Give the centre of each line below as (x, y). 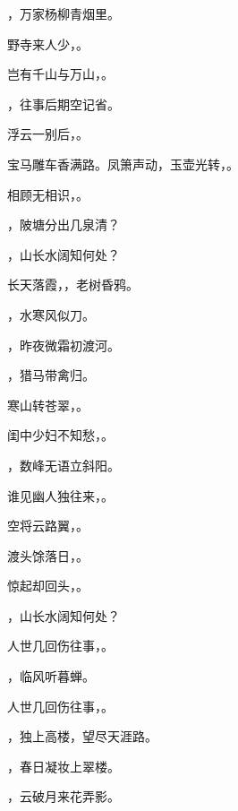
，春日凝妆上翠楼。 (64, 766)
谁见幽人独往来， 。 (60, 495)
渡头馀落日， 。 (48, 555)
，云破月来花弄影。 (64, 796)
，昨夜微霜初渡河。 (64, 345)
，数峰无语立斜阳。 (64, 465)
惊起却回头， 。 (48, 586)
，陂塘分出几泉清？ (64, 224)
